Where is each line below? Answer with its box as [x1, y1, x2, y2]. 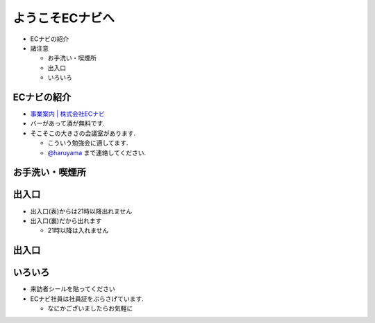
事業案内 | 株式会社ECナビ [30, 110, 106, 118]
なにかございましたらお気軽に [47, 304, 133, 312]
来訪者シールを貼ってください [30, 285, 115, 293]
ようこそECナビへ [12, 10, 115, 26]
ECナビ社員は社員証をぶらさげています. [30, 295, 144, 303]
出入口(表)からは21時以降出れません [30, 207, 133, 215]
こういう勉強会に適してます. [47, 139, 128, 147]
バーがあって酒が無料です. [30, 119, 106, 128]
